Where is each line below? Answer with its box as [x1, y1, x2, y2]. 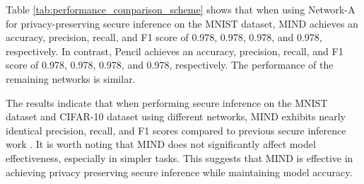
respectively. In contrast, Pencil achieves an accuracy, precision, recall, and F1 [6, 43, 344, 58]
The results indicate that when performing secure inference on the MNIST [6, 95, 328, 110]
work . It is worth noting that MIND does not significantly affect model [6, 137, 316, 151]
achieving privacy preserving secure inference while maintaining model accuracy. [6, 164, 353, 179]
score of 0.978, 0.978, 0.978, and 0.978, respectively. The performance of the [6, 57, 334, 72]
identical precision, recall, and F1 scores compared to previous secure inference [6, 122, 346, 137]
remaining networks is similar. [6, 71, 136, 86]
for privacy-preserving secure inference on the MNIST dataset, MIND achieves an [6, 16, 358, 30]
